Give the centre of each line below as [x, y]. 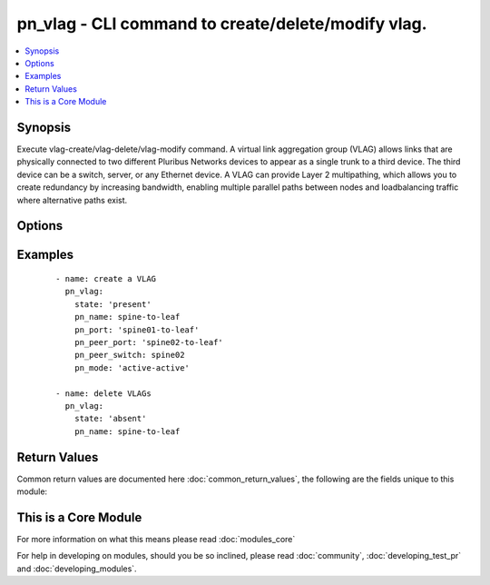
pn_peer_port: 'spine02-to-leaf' [149, 342]
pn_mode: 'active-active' [132, 367]
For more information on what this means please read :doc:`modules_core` [156, 539]
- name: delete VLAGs [103, 393]
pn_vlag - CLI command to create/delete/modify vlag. [222, 24]
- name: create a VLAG [106, 278]
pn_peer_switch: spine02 [129, 355]
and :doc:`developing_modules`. [77, 569]
